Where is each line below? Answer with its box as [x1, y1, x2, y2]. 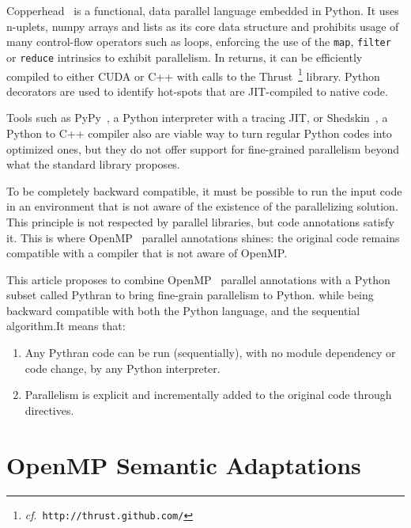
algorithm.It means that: [6, 317, 126, 334]
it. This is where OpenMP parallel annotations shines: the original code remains [6, 229, 400, 245]
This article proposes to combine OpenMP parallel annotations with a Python [6, 271, 390, 287]
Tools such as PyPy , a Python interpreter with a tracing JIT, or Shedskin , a [6, 109, 388, 126]
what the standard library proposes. [6, 156, 180, 173]
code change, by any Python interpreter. [25, 359, 221, 376]
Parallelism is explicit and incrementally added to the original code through [25, 386, 392, 403]
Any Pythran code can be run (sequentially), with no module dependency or [25, 344, 396, 361]
